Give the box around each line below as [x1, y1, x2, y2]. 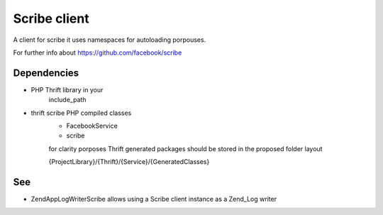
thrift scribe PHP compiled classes [30, 109, 132, 117]
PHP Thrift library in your [30, 85, 104, 94]
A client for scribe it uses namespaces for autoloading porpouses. [13, 35, 206, 44]
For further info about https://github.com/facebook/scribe [13, 48, 182, 57]
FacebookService [66, 121, 118, 131]
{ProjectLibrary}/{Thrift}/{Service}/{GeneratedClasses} [48, 158, 210, 166]
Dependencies [13, 67, 79, 79]
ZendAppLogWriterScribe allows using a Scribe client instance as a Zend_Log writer [30, 195, 277, 204]
